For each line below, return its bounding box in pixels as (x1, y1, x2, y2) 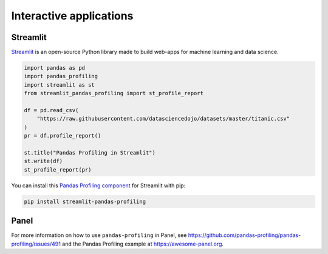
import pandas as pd (24, 64, 85, 72)
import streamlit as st (24, 81, 95, 88)
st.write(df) (24, 158, 63, 165)
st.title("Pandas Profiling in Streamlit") (24, 149, 156, 156)
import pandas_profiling (24, 73, 98, 80)
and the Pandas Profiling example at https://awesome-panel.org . (61, 240, 224, 247)
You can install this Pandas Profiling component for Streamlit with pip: (11, 182, 186, 189)
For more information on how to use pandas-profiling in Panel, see (11, 232, 187, 239)
